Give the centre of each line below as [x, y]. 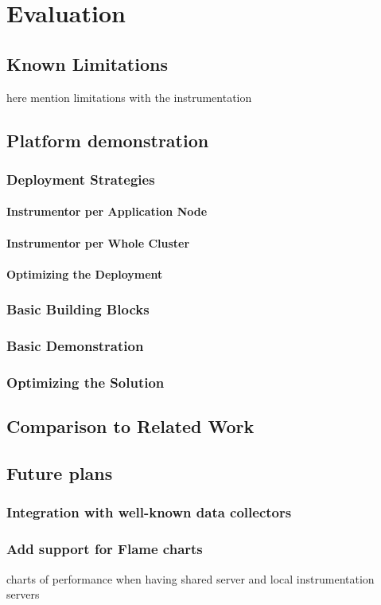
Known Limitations [87, 63]
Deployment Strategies [81, 179]
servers [23, 594]
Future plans [60, 473]
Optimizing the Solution [86, 382]
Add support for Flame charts [105, 549]
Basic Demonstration [75, 346]
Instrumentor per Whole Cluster [98, 242]
